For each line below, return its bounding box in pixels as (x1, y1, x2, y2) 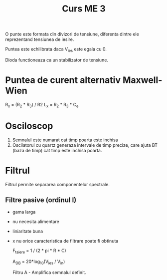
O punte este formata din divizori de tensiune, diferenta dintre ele (5, 31, 140, 37)
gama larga (12, 209, 36, 215)
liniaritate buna (12, 228, 43, 235)
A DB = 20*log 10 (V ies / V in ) (12, 259, 65, 266)
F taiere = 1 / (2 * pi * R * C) (12, 248, 66, 255)
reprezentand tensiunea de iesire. (5, 36, 74, 42)
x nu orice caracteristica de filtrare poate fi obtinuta (12, 238, 119, 244)
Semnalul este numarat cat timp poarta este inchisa (12, 137, 118, 143)
